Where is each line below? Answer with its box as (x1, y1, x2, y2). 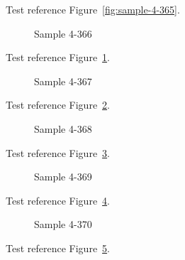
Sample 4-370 (34, 217, 92, 232)
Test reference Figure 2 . (6, 97, 110, 112)
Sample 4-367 (34, 73, 92, 88)
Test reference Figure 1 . (6, 50, 110, 65)
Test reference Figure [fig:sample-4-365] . (6, 2, 180, 16)
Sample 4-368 (34, 121, 92, 136)
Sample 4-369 (34, 169, 92, 184)
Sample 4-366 (34, 26, 92, 40)
